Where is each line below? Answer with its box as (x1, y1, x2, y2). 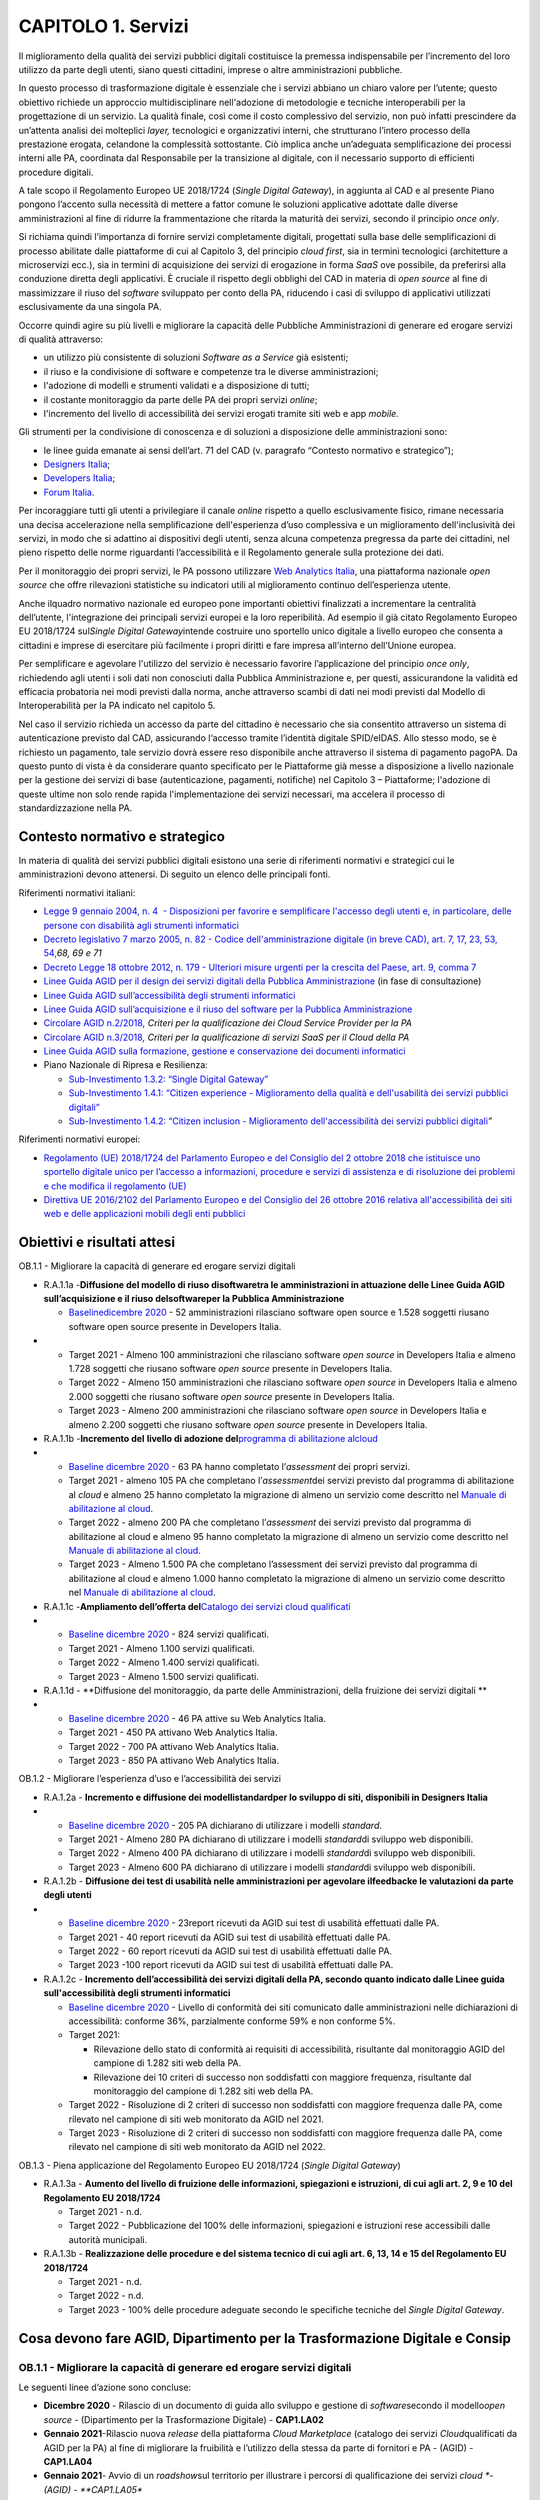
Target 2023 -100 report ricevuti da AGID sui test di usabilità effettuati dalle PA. (68, 1959, 394, 1971)
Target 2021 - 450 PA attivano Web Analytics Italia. (68, 1726, 278, 1739)
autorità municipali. (68, 2233, 148, 2245)
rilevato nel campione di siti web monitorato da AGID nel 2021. (68, 2113, 324, 2125)
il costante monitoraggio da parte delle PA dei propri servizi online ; (43, 393, 318, 405)
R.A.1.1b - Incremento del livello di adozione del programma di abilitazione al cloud (43, 1432, 379, 1444)
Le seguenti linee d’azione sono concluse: (18, 2381, 192, 2393)
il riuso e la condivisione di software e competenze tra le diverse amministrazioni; (43, 365, 379, 377)
